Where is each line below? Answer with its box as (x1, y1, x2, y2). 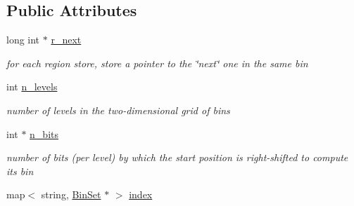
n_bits (30, 126, 58, 141)
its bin (6, 163, 34, 178)
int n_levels (6, 79, 58, 94)
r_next (51, 32, 82, 47)
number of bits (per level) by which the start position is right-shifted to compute (6, 150, 348, 165)
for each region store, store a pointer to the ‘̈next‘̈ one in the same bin (6, 55, 308, 70)
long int (6, 32, 40, 47)
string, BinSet (41, 187, 101, 202)
